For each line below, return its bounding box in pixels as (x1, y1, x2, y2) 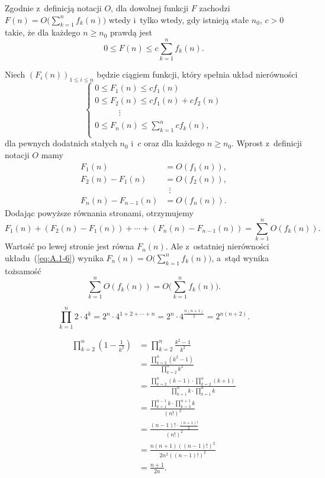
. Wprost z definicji (231, 137, 302, 149)
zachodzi (199, 2, 230, 14)
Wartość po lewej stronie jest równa (5, 240, 134, 252)
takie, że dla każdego (5, 26, 81, 39)
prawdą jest (110, 26, 152, 39)
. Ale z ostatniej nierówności (165, 240, 269, 252)
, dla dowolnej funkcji (111, 2, 189, 14)
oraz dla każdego (143, 137, 205, 149)
